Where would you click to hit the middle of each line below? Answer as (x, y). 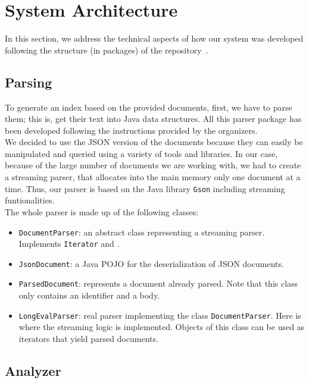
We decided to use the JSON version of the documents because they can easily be (154, 142)
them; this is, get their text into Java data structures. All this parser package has (153, 119)
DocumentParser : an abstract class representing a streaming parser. (142, 232)
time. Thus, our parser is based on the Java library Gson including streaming (145, 188)
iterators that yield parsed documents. (88, 338)
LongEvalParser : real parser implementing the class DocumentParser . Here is (160, 315)
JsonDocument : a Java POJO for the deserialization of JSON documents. (151, 263)
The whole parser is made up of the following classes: (102, 211)
